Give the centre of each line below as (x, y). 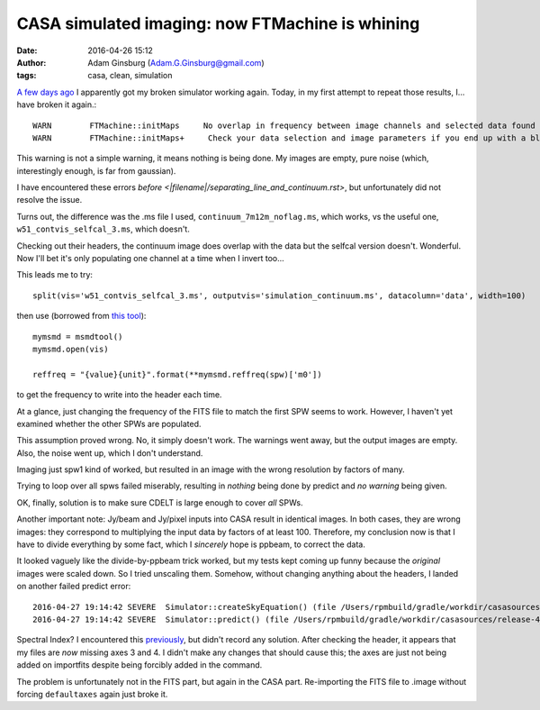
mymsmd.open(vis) (71, 349)
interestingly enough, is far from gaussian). (96, 170)
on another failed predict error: (74, 587)
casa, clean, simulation (130, 76)
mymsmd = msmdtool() (78, 337)
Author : (31, 62)
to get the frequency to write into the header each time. (119, 395)
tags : (27, 76)
